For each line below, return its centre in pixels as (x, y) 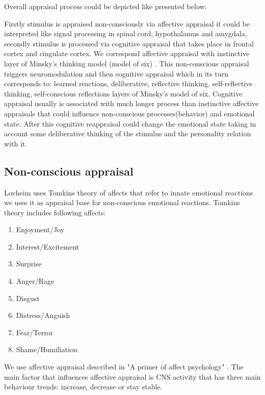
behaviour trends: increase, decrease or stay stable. (83, 387)
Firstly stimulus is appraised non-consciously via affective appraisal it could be (127, 23)
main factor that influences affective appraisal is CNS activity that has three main (132, 376)
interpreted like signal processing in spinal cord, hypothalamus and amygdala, (126, 33)
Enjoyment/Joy (40, 229)
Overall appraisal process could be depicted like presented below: (105, 6)
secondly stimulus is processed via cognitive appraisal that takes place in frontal (129, 43)
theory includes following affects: (55, 212)
